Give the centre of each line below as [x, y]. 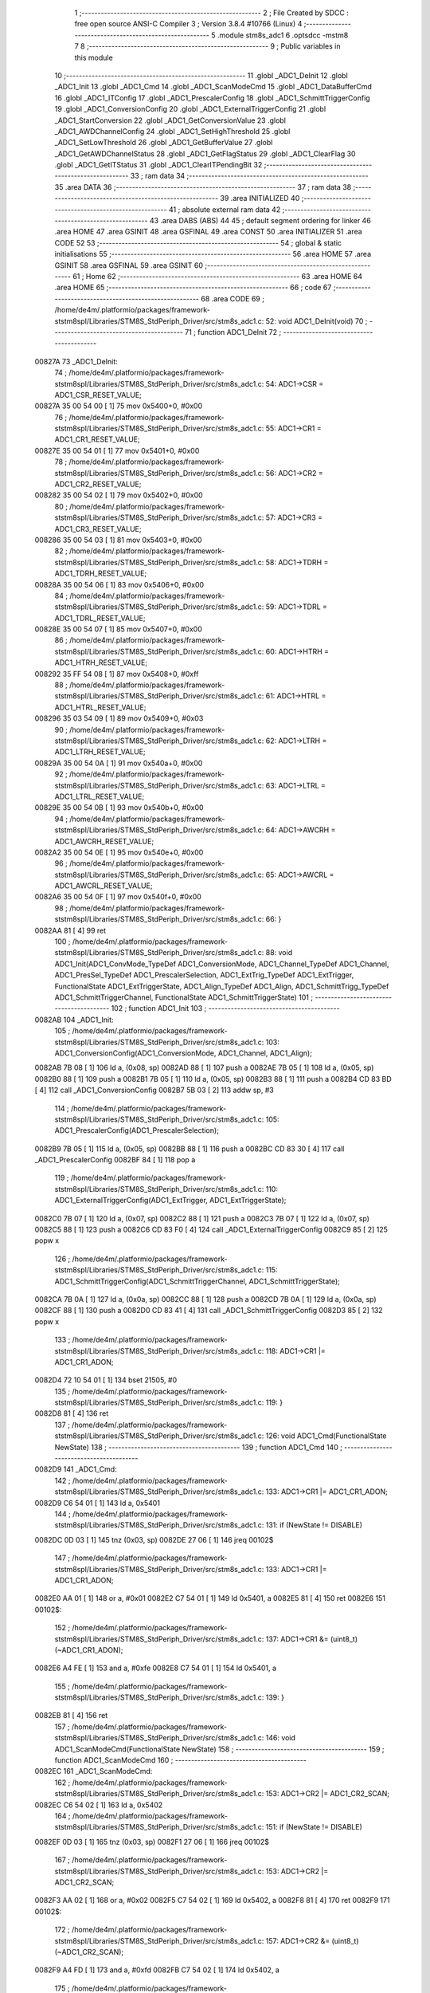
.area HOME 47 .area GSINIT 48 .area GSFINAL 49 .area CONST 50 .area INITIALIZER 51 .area [208, 232]
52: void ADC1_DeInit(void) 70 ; [317, 321]
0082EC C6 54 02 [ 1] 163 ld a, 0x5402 [99, 1805]
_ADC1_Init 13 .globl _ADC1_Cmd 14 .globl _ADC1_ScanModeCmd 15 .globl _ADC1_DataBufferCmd [213, 87]
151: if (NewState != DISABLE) [314, 1827]
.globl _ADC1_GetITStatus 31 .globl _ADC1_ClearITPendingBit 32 [158, 165]
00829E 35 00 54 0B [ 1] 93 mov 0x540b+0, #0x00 [119, 808]
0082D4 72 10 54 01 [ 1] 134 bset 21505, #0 [106, 1380]
